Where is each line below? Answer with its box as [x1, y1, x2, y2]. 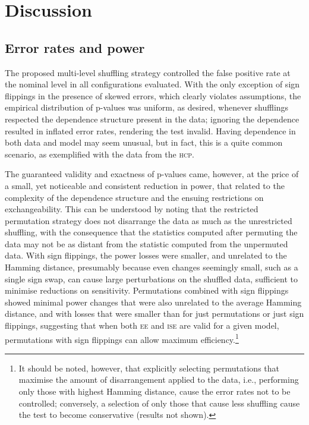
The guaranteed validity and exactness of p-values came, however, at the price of [5, 168, 299, 180]
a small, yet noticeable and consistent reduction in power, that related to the [5, 179, 285, 191]
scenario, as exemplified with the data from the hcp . [5, 147, 194, 160]
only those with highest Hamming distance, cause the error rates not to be [18, 385, 291, 398]
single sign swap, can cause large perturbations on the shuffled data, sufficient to [5, 272, 298, 285]
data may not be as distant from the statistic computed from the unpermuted [5, 237, 288, 250]
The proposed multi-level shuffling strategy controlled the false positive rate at [5, 66, 291, 78]
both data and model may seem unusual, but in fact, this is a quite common [5, 136, 283, 149]
